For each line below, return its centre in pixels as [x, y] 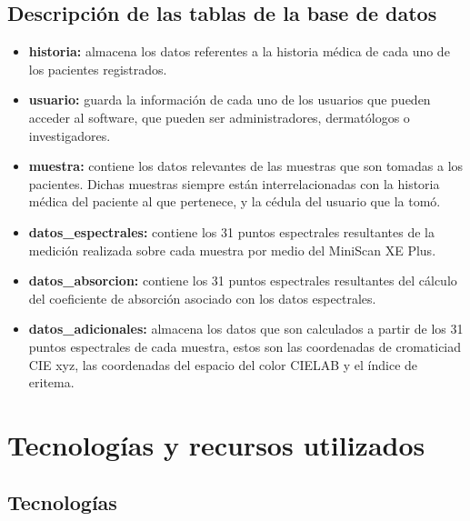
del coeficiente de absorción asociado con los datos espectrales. [202, 298]
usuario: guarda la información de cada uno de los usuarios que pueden [230, 100]
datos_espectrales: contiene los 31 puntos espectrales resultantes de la [231, 231]
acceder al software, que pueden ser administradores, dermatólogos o [219, 117]
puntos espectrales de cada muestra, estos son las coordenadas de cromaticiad [245, 346]
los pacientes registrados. [98, 69]
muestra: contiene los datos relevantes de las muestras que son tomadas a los [246, 166]
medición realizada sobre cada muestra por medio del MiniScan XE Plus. [232, 250]
